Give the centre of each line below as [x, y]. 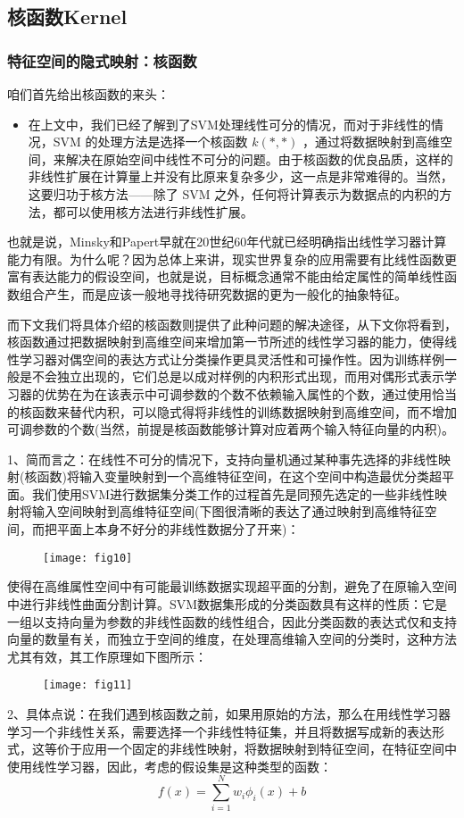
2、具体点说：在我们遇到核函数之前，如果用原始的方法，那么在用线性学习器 [229, 713]
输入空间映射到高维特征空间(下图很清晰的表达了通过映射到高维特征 [228, 511]
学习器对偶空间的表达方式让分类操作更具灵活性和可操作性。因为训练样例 [232, 359]
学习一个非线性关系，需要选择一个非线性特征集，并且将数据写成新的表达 [220, 731]
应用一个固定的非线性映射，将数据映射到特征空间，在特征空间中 [269, 749]
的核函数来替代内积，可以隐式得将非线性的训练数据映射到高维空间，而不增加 [232, 411]
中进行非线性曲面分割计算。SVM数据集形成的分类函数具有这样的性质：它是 [228, 603]
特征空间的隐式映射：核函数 [102, 60]
